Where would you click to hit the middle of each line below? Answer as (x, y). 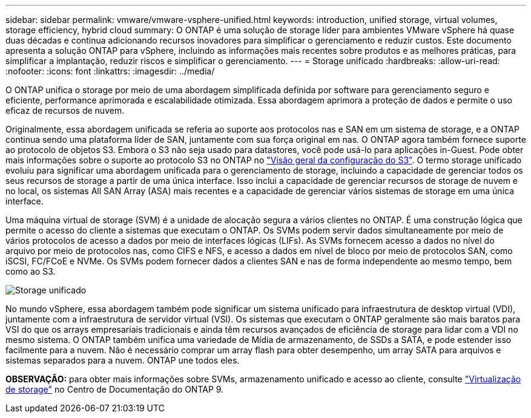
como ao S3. (31, 271)
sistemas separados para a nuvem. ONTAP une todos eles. (123, 360)
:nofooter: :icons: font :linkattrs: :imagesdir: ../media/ (110, 71)
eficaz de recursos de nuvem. (65, 110)
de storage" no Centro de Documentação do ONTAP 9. (115, 389)
